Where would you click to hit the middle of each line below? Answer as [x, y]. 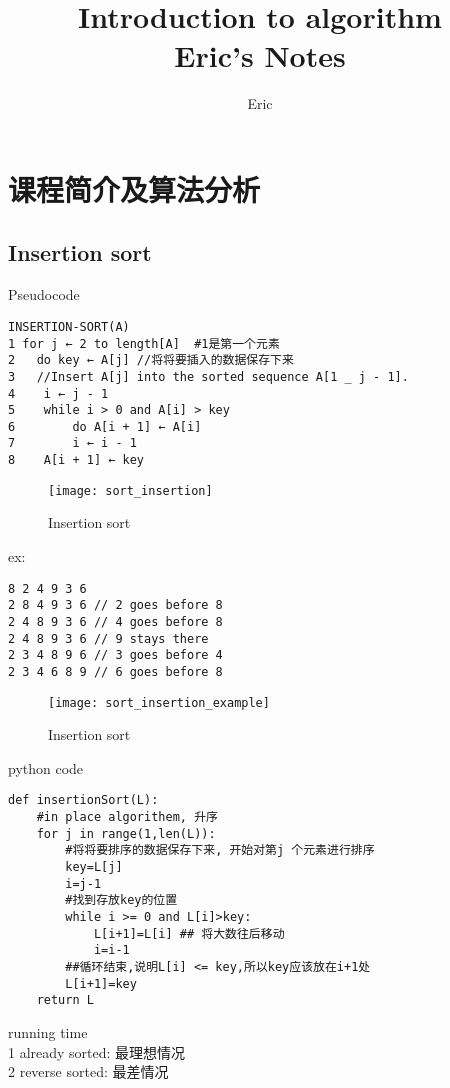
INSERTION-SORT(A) [69, 326]
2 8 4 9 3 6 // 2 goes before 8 [115, 605]
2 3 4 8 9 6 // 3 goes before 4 [115, 655]
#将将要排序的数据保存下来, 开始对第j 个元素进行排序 [220, 850]
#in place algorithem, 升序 [127, 817]
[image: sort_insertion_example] [159, 702]
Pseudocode [44, 294]
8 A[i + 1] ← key [76, 460]
